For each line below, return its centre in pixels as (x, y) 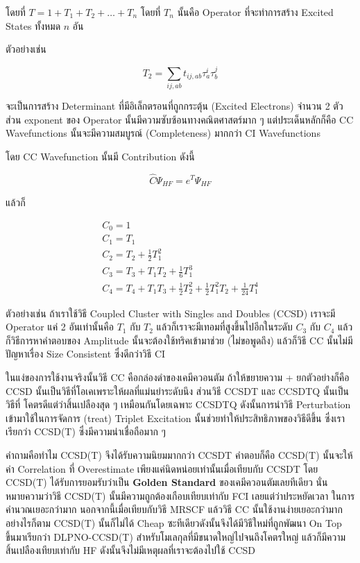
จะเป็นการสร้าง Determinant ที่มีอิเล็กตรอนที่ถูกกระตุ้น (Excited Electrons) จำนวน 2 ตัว (174, 105)
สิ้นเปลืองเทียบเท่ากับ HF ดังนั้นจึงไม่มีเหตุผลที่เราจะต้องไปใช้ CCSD (130, 550)
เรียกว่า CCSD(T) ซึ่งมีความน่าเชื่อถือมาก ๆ (86, 431)
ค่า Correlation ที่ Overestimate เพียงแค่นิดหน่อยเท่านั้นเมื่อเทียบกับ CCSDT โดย (162, 468)
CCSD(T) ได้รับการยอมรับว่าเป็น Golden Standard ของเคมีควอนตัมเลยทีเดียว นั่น (167, 482)
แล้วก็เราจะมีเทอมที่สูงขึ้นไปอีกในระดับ (224, 327)
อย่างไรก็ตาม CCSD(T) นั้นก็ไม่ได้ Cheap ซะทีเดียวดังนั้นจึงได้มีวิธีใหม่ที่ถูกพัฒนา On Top (174, 522)
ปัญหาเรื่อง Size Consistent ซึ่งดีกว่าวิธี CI (86, 354)
